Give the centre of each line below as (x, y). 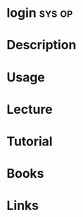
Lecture (30, 109)
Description (41, 45)
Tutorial (30, 141)
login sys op (40, 13)
